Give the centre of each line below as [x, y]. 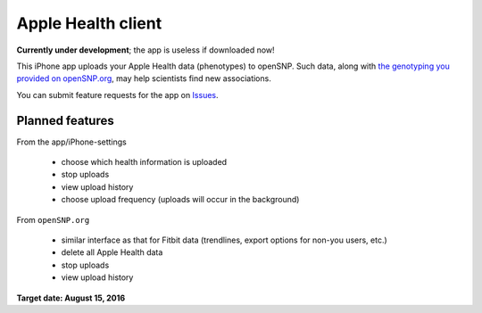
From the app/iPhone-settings [71, 142]
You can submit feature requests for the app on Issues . [117, 95]
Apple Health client [89, 23]
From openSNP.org [53, 219]
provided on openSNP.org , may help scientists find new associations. [144, 78]
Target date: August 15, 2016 [71, 298]
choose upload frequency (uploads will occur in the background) [180, 200]
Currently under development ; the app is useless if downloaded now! [146, 50]
